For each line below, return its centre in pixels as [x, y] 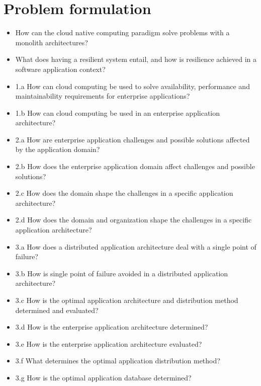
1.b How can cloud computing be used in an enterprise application [118, 112]
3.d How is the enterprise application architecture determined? [112, 327]
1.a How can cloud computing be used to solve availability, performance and [133, 86]
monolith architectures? [52, 42]
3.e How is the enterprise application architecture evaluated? [109, 343]
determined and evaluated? [57, 310]
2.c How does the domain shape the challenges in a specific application [124, 193]
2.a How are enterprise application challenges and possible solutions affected [133, 139]
